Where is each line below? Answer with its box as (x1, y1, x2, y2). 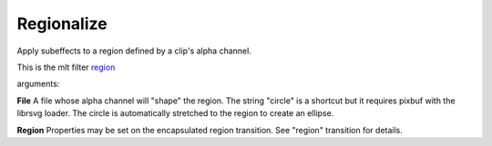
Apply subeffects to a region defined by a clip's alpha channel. (16, 45, 252, 56)
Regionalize (16, 14, 108, 34)
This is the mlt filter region (16, 62, 116, 73)
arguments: (16, 78, 60, 90)
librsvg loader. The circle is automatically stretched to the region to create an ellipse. (16, 108, 334, 119)
